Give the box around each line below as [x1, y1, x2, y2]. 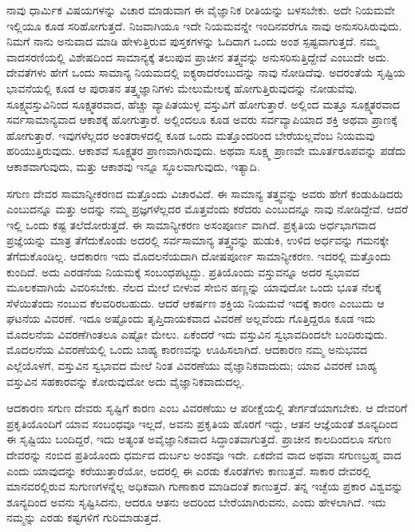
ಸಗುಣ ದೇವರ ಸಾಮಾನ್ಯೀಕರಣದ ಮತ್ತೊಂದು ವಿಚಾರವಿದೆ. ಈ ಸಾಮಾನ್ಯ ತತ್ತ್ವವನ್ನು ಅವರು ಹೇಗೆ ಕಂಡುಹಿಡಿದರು [6, 185, 404, 201]
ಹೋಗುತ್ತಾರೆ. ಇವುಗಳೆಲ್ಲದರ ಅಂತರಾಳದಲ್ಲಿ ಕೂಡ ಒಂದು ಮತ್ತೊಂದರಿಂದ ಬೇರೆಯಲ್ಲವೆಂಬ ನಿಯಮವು [6, 126, 375, 143]
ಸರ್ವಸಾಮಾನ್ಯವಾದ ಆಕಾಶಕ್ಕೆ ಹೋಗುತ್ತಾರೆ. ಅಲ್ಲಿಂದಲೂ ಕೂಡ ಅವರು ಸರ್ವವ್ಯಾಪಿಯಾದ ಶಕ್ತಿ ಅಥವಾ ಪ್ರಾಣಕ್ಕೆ [6, 111, 397, 128]
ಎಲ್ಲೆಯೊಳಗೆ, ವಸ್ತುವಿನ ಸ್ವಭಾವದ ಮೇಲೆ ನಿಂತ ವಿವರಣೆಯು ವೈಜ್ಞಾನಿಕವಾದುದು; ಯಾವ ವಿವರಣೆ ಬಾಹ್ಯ [6, 357, 377, 374]
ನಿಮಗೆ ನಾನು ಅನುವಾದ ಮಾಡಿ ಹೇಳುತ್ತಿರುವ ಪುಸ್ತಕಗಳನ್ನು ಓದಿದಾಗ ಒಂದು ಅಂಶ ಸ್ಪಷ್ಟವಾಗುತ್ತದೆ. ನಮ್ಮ [6, 33, 379, 50]
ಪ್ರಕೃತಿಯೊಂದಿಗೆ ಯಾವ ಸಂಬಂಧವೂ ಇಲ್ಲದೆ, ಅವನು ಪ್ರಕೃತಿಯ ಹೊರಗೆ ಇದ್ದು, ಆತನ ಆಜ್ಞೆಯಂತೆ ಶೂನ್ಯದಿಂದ [6, 415, 398, 431]
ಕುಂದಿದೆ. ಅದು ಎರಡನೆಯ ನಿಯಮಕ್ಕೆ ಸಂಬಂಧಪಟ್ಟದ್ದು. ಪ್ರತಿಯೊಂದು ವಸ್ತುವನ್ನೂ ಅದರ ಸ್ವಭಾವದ [6, 263, 360, 280]
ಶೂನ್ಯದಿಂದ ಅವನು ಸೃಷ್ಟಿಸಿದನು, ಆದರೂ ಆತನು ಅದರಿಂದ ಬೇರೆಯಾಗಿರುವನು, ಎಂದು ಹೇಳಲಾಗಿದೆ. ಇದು [6, 493, 386, 510]
